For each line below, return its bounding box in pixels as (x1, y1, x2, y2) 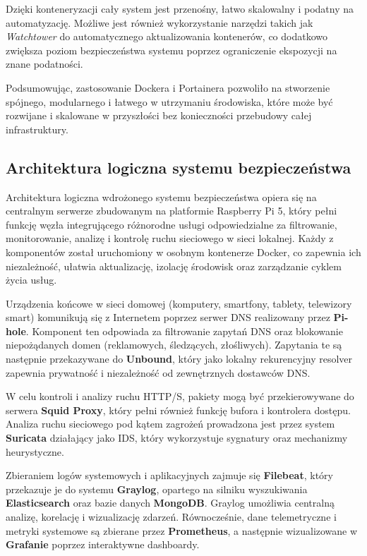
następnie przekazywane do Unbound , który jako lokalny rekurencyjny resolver (6, 351, 353, 366)
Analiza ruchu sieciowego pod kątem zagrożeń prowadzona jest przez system (6, 416, 335, 431)
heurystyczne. (6, 444, 64, 459)
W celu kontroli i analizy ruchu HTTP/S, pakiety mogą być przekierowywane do (6, 389, 354, 404)
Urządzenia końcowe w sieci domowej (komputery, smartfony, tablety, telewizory (6, 296, 352, 310)
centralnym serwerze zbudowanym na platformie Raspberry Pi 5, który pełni (6, 203, 337, 218)
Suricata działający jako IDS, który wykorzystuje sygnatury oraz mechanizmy (6, 430, 348, 445)
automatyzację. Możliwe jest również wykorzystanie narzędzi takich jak (6, 15, 313, 30)
